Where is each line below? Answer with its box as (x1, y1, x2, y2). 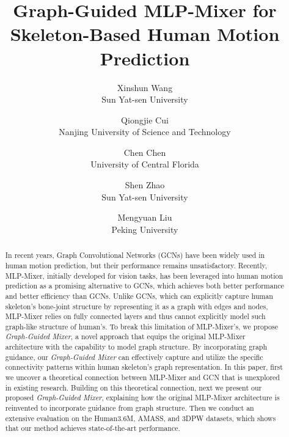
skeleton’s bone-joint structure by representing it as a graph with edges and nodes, (5, 301, 268, 311)
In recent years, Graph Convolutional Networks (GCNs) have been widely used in (5, 250, 265, 260)
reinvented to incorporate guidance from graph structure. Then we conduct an (5, 403, 254, 413)
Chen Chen (123, 145, 166, 158)
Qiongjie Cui (121, 113, 169, 126)
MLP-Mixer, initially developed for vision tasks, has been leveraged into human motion (5, 270, 284, 281)
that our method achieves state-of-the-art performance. (5, 423, 180, 433)
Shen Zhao (125, 178, 165, 191)
